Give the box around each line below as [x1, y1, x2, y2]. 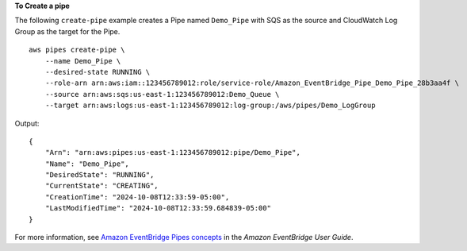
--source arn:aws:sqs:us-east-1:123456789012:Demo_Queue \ [44, 90, 280, 98]
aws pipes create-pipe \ [29, 45, 125, 55]
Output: [14, 118, 40, 128]
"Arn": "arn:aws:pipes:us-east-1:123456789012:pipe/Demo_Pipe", [44, 148, 300, 157]
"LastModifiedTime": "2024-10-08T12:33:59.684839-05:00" [44, 203, 271, 213]
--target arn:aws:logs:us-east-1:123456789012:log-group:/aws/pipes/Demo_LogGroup [44, 101, 376, 110]
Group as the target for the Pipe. [14, 26, 121, 36]
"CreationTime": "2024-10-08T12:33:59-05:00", [44, 192, 230, 202]
